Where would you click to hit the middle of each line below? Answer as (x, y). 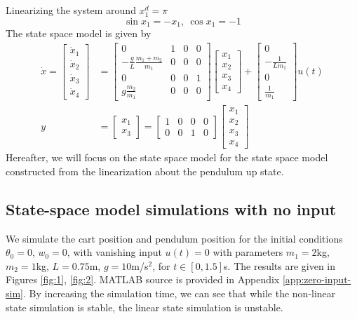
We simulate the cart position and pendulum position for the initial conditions (174, 238)
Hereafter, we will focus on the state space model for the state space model (167, 157)
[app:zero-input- (317, 279)
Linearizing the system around (71, 10)
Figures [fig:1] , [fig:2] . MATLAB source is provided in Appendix (143, 279)
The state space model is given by (79, 33)
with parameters (248, 252)
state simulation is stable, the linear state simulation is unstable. (144, 307)
